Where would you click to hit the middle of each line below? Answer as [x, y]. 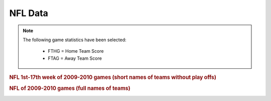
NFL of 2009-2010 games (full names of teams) [70, 88]
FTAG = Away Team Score [75, 58]
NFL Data [29, 13]
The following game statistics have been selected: [75, 40]
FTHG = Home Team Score [76, 51]
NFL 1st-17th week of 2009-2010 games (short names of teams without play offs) [113, 77]
